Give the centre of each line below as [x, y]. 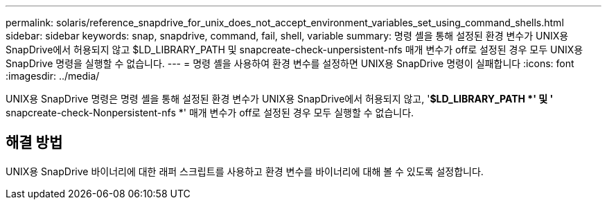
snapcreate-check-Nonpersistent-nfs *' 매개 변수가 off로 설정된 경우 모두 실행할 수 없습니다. [210, 113]
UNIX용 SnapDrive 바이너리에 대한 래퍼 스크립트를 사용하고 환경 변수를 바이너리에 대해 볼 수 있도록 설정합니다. [245, 171]
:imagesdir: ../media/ [53, 76]
